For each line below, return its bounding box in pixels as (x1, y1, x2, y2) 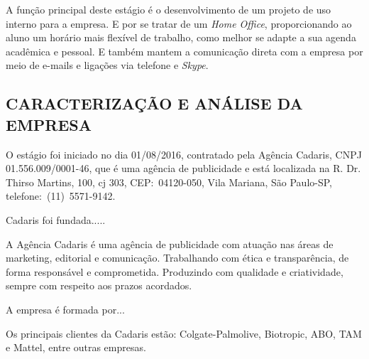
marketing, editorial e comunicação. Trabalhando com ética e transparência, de (6, 250, 349, 265)
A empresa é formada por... (6, 301, 125, 316)
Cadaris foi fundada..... (6, 212, 106, 227)
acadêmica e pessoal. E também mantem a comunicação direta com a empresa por (6, 43, 363, 58)
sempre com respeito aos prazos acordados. (6, 278, 192, 293)
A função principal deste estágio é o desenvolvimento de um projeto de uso (6, 2, 331, 16)
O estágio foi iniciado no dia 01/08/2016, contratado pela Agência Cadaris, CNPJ (6, 146, 362, 161)
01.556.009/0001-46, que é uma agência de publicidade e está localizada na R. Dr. (6, 161, 361, 176)
